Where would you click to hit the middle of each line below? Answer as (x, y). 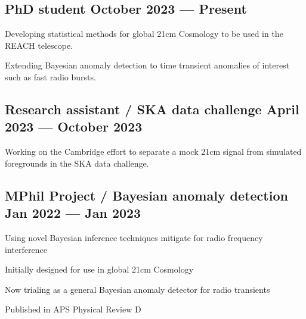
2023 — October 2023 (74, 126)
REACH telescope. (39, 45)
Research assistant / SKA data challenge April (152, 109)
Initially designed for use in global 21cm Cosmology (99, 269)
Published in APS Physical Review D (73, 309)
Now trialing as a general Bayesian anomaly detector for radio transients (137, 289)
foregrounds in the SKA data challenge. (77, 163)
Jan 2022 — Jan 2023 (73, 213)
